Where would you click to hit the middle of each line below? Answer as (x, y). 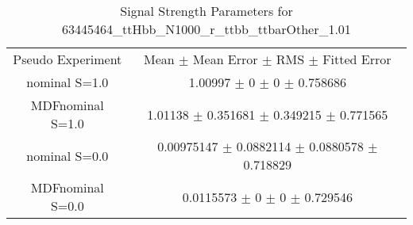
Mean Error (225, 59)
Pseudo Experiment (68, 59)
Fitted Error (357, 59)
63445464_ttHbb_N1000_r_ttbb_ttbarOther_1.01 (206, 29)
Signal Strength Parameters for (206, 11)
